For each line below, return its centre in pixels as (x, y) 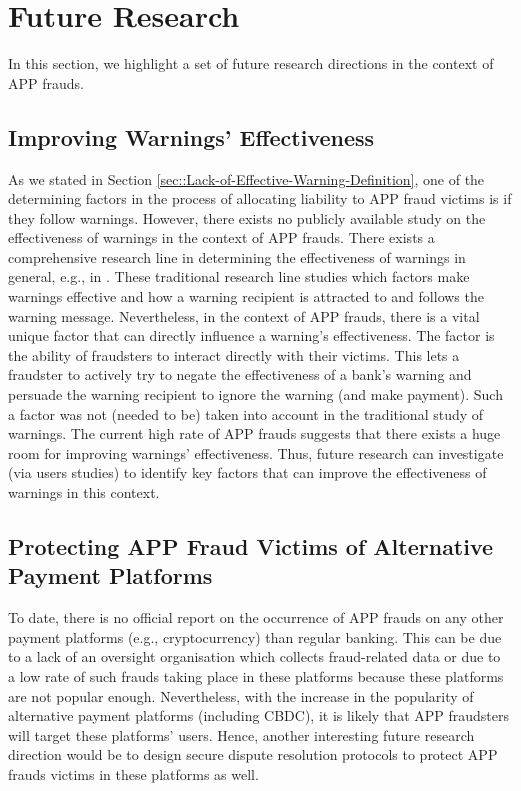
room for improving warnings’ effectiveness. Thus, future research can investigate (256, 452)
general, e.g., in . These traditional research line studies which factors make (239, 276)
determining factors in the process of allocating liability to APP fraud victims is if (260, 198)
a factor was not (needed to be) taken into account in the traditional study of (246, 413)
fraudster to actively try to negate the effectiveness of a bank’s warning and (240, 374)
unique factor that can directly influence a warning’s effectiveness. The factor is (251, 335)
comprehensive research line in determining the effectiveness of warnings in (237, 256)
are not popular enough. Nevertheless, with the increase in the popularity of (241, 695)
